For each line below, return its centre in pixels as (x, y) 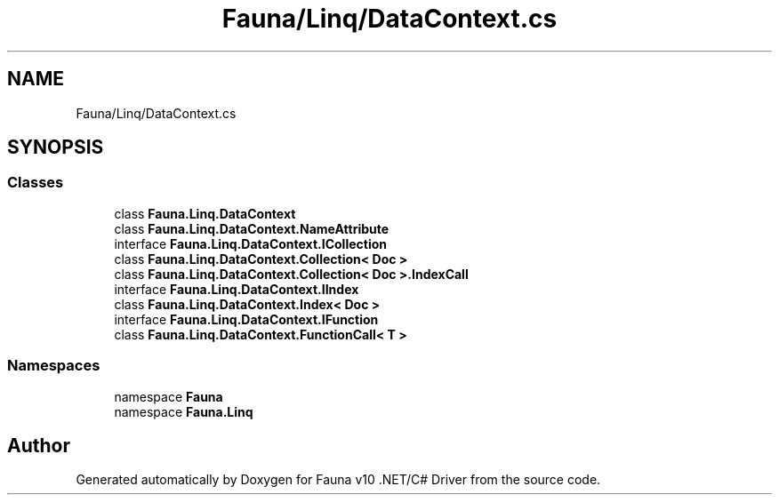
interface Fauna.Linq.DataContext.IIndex (237, 289)
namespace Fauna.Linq (184, 411)
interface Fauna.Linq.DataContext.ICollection (251, 243)
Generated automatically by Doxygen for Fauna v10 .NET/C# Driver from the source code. (338, 480)
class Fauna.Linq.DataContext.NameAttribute (252, 228)
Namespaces (54, 366)
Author (39, 445)
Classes (36, 183)
